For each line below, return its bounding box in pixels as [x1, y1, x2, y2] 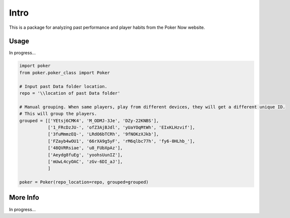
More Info [9, 194, 39, 202]
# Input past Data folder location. [19, 84, 108, 89]
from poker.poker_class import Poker [19, 70, 110, 75]
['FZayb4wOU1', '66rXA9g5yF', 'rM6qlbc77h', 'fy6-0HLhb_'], [48, 138, 195, 144]
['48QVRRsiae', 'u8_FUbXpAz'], [48, 145, 123, 151]
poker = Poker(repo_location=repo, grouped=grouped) [19, 179, 149, 185]
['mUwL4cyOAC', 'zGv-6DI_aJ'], [48, 159, 123, 164]
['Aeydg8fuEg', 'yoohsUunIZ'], [48, 152, 123, 157]
